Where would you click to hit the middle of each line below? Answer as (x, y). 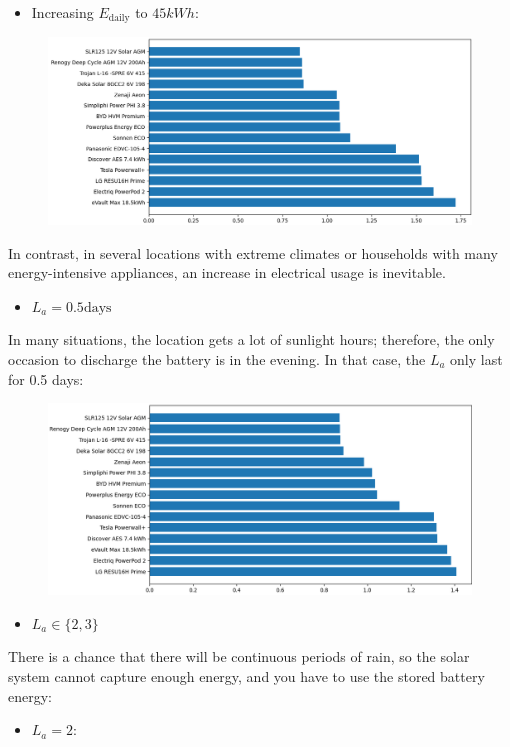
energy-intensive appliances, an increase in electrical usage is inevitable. (227, 272)
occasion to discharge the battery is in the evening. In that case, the (217, 358)
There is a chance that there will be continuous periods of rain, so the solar (239, 656)
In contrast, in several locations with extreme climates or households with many (253, 252)
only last (476, 358)
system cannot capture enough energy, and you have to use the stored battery (246, 676)
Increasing (62, 12)
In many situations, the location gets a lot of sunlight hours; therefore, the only (251, 339)
